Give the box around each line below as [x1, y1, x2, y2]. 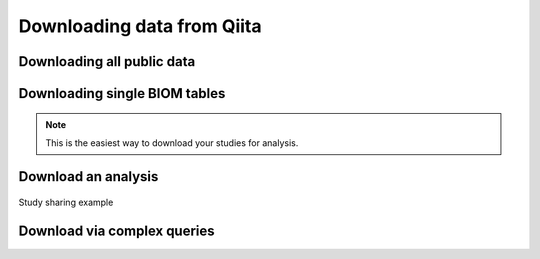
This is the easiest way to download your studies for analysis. [45, 136, 299, 149]
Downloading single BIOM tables [18, 85, 226, 102]
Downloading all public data [18, 53, 196, 70]
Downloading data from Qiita [18, 15, 262, 37]
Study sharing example [18, 196, 114, 209]
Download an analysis [18, 168, 159, 185]
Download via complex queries [18, 223, 215, 240]
